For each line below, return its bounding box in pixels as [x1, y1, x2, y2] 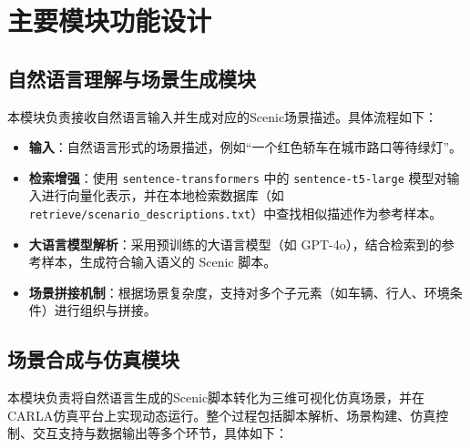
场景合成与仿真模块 [7, 345, 179, 373]
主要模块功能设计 [7, 2, 212, 39]
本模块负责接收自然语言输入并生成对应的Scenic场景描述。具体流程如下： [7, 107, 438, 126]
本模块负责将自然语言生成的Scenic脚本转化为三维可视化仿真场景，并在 [7, 388, 425, 407]
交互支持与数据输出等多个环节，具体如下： [32, 423, 288, 443]
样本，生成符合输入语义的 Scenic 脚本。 [41, 252, 277, 271]
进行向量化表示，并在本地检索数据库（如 [41, 186, 284, 205]
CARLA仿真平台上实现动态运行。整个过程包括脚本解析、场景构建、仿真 [7, 405, 436, 424]
